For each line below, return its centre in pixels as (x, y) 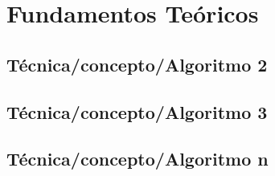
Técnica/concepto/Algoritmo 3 (137, 111)
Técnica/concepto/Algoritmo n (137, 159)
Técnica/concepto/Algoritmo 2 (137, 64)
